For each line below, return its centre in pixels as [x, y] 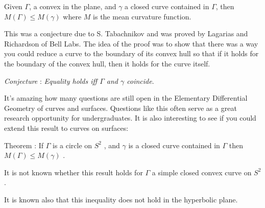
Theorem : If [24, 145]
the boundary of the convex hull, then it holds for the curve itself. [107, 63]
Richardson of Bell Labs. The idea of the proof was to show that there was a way [131, 43]
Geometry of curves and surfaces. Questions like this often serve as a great [121, 108]
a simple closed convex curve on [202, 172]
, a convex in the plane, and [73, 6]
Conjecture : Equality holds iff [51, 80]
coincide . [140, 80]
